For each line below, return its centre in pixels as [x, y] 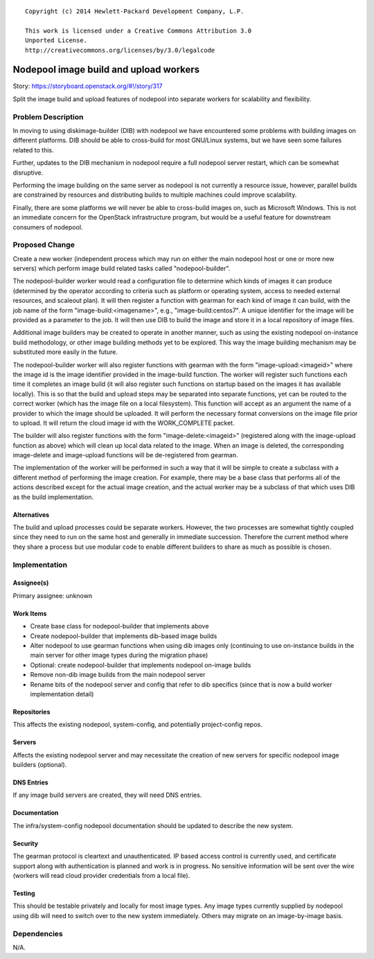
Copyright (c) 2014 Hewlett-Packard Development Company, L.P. [135, 11]
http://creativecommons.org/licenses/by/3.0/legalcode [120, 50]
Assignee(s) [31, 583]
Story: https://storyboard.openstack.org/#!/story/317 [88, 86]
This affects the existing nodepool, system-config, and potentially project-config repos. [137, 725]
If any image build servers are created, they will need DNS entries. [107, 795]
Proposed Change [44, 245]
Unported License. [56, 41]
